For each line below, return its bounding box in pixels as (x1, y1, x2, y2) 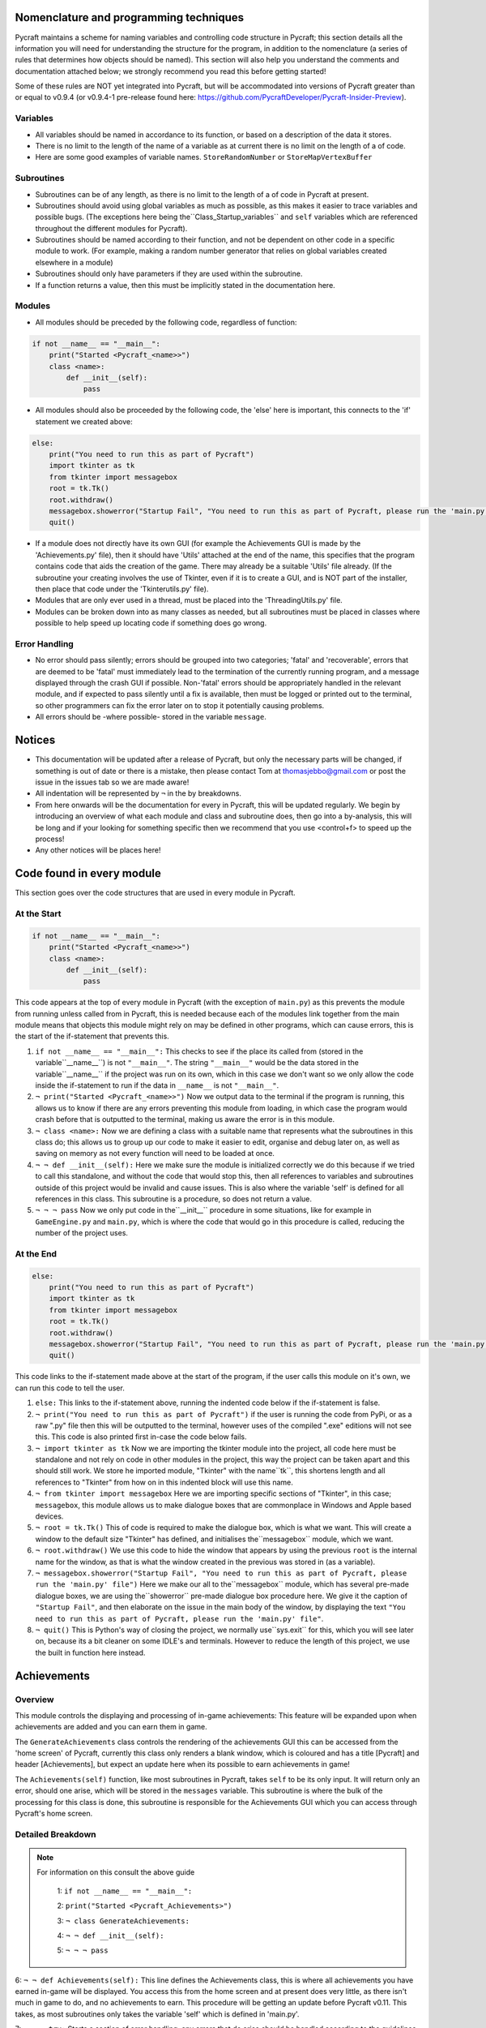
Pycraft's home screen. (15, 1809, 93, 1819)
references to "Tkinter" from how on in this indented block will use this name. (35, 1477, 293, 1487)
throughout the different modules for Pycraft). (35, 223, 188, 233)
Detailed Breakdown (15, 1828, 96, 1840)
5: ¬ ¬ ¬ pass (57, 1945, 109, 1955)
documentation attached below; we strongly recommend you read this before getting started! (15, 66, 326, 76)
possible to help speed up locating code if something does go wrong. (35, 618, 267, 628)
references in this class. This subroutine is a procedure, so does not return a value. (35, 1193, 312, 1204)
